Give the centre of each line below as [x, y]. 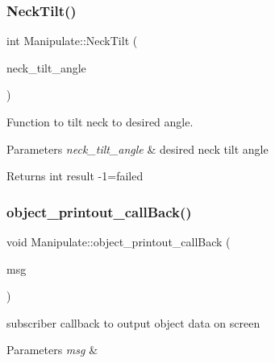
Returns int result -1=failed [75, 176]
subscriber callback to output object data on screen [133, 322]
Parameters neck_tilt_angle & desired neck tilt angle [137, 148]
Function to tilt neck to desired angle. [100, 122]
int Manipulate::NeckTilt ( [72, 41]
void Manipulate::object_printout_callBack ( [119, 241]
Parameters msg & [52, 350]
